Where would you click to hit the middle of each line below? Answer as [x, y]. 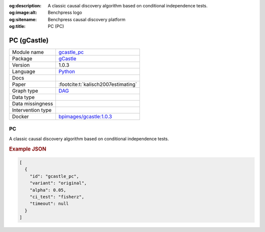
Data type [23, 97]
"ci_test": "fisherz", [57, 197]
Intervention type [32, 110]
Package [22, 59]
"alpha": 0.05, [48, 190]
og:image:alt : [23, 13]
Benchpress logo [65, 13]
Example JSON [28, 149]
